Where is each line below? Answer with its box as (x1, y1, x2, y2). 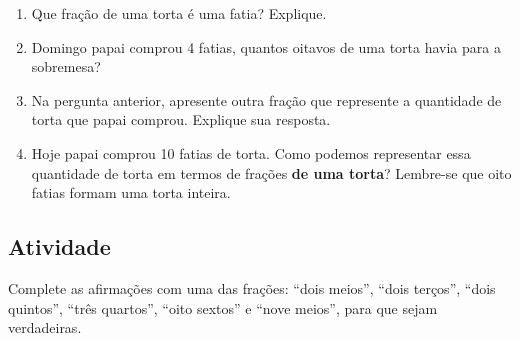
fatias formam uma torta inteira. (31, 182, 231, 203)
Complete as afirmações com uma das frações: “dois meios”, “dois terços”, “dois (8, 277, 496, 298)
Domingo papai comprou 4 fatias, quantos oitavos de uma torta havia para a (31, 36, 501, 57)
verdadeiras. (8, 317, 82, 338)
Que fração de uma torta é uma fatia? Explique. (31, 3, 327, 23)
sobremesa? (31, 56, 101, 77)
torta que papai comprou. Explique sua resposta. (31, 109, 331, 130)
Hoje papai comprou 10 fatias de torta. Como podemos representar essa (31, 142, 471, 163)
